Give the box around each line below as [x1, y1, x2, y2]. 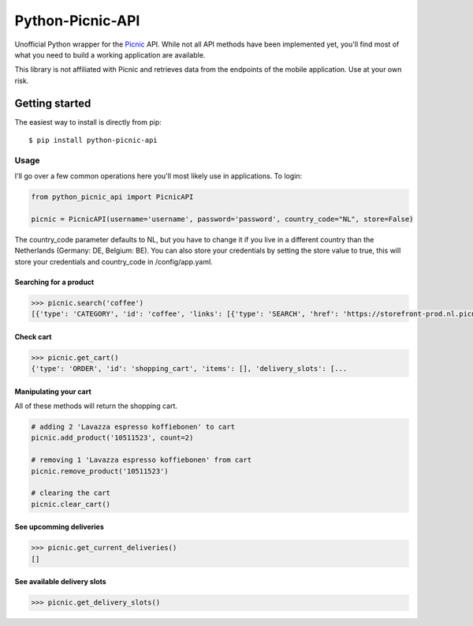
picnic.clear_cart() [31, 500, 110, 508]
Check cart [14, 332, 52, 341]
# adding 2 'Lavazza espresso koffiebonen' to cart [31, 422, 236, 431]
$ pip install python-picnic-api [28, 136, 158, 145]
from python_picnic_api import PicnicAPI [31, 193, 194, 201]
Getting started [14, 96, 91, 110]
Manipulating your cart [14, 387, 92, 396]
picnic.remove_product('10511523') [31, 467, 169, 475]
